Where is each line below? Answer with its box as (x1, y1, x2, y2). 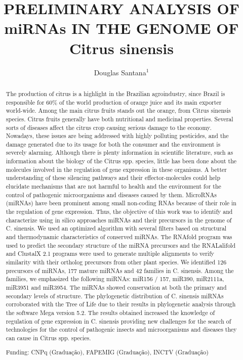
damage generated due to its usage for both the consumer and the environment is (6, 140, 221, 148)
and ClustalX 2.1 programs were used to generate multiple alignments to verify (6, 249, 215, 258)
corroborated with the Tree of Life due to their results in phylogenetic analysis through (6, 300, 236, 308)
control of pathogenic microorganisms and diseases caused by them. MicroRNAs (6, 190, 217, 199)
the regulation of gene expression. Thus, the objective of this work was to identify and (6, 207, 233, 216)
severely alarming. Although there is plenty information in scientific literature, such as (6, 148, 233, 157)
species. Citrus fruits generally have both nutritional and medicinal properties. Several (6, 114, 233, 123)
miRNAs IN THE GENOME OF (4, 18, 239, 38)
